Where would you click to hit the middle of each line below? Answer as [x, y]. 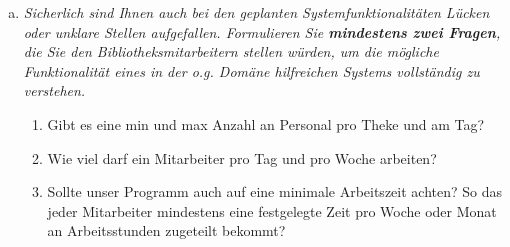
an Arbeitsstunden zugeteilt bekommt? [166, 230]
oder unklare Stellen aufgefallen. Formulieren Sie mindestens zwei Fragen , [262, 31]
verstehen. [54, 90]
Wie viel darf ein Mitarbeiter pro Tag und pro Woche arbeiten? [242, 157]
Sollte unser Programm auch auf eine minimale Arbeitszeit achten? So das [274, 191]
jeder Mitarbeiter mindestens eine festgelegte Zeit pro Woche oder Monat [272, 210]
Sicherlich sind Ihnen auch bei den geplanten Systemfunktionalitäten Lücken [256, 12]
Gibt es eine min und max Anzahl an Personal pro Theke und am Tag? [266, 123]
